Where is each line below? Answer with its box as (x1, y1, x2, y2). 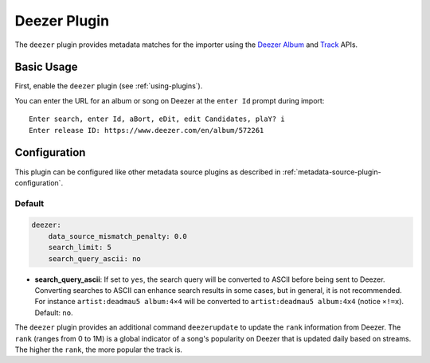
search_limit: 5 (48, 243, 111, 252)
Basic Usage (14, 60, 78, 74)
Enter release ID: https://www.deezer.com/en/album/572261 (29, 126, 264, 135)
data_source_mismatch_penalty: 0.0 (48, 232, 187, 240)
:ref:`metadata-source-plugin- (282, 167, 381, 177)
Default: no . (34, 307, 73, 318)
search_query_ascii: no (48, 254, 141, 263)
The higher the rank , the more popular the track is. (14, 345, 183, 354)
